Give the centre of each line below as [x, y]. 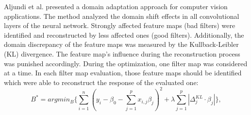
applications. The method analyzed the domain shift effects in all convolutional [122, 16]
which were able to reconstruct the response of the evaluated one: [101, 82]
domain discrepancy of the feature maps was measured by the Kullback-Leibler [121, 44]
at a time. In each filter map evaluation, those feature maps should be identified [123, 73]
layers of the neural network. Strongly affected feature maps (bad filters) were [120, 25]
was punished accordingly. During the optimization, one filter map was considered [126, 63]
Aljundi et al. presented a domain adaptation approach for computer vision [116, 6]
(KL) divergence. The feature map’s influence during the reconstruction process [122, 53]
